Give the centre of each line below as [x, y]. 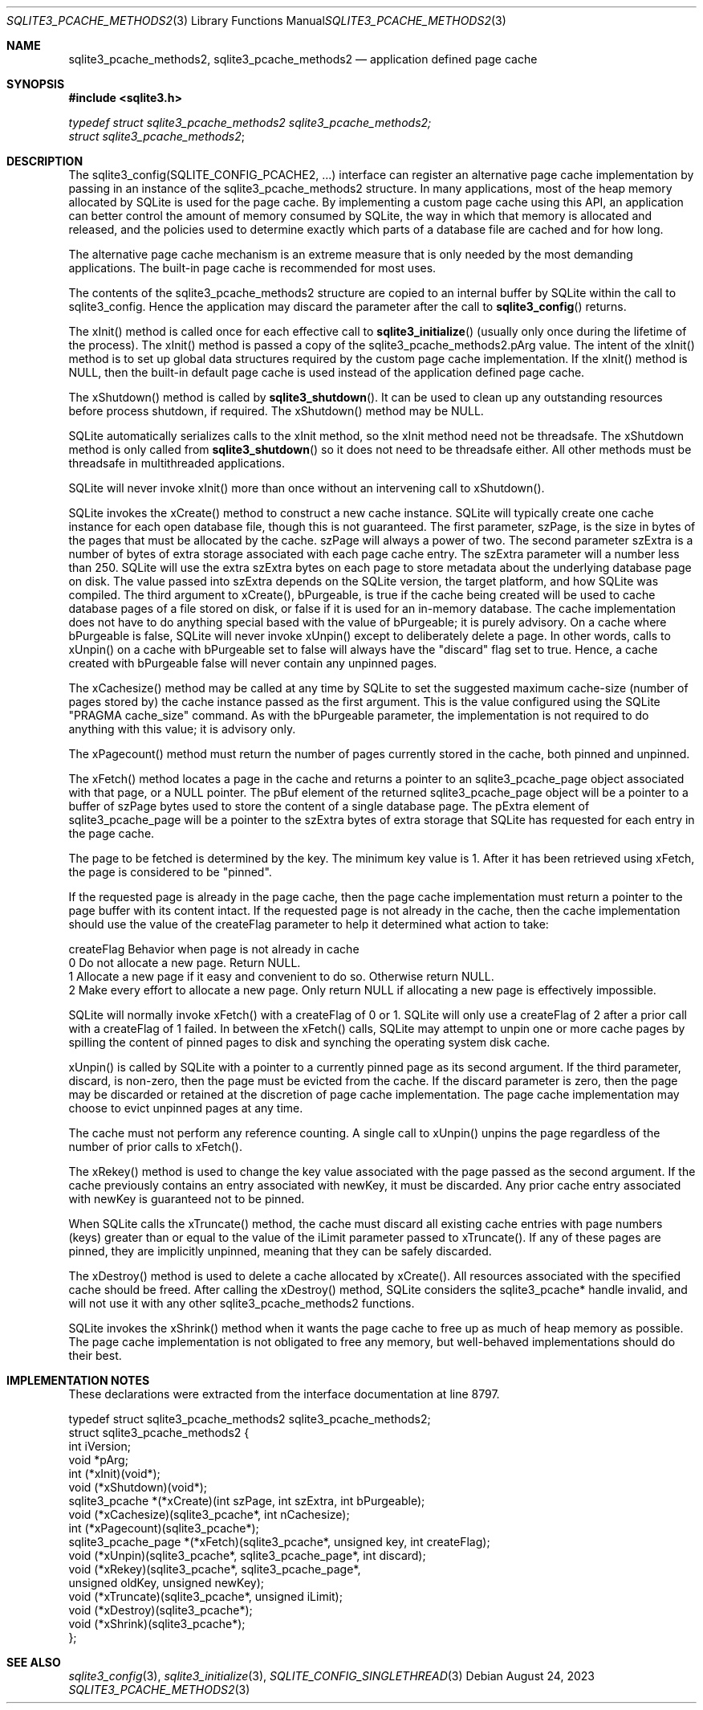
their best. [95, 1355]
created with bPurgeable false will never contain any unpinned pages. [253, 663]
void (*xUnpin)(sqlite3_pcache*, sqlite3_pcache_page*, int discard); [247, 1555]
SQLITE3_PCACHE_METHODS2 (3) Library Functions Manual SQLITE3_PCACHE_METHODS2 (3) [256, 20]
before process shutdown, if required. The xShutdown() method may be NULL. [276, 411]
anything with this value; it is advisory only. [182, 729]
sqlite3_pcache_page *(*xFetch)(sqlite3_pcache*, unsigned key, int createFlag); [279, 1542]
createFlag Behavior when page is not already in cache [214, 949]
